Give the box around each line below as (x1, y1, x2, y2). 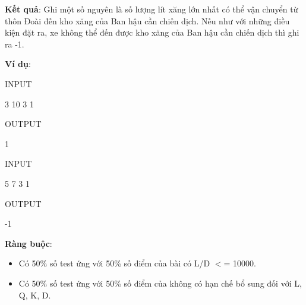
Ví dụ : (5, 58, 31, 70)
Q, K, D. (18, 288, 51, 301)
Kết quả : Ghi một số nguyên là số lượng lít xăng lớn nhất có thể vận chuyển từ (5, 3, 298, 15)
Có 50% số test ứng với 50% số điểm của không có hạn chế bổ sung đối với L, (18, 277, 302, 289)
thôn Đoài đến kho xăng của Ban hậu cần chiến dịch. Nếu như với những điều (5, 14, 290, 27)
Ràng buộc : (5, 237, 52, 249)
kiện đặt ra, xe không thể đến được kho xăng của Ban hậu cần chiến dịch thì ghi (5, 26, 299, 39)
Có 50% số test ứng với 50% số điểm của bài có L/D (18, 257, 210, 269)
